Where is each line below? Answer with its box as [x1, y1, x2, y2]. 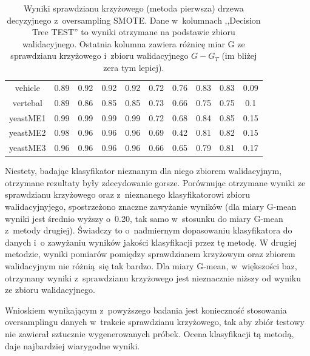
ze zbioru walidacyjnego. [5, 283, 95, 296]
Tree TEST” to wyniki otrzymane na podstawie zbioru [32, 25, 235, 38]
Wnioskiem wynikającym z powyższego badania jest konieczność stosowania [5, 303, 287, 316]
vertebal [12, 96, 42, 109]
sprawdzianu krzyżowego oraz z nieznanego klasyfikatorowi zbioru [5, 188, 251, 201]
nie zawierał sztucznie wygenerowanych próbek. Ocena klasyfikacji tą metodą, [5, 327, 294, 340]
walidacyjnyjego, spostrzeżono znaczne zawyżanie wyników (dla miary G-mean [5, 200, 297, 213]
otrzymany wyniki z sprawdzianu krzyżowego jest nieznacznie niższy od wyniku [5, 271, 301, 284]
